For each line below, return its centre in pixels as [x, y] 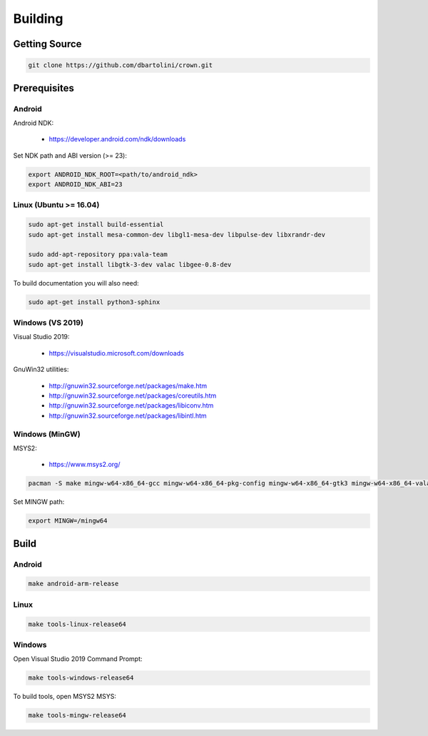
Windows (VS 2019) [48, 323]
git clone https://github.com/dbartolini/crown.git [121, 65]
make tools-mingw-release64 [77, 715]
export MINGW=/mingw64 [68, 521]
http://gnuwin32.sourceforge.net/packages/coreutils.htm [133, 395]
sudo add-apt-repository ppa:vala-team [98, 254]
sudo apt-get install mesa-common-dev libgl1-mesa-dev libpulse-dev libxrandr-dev [177, 235]
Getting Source [47, 44]
